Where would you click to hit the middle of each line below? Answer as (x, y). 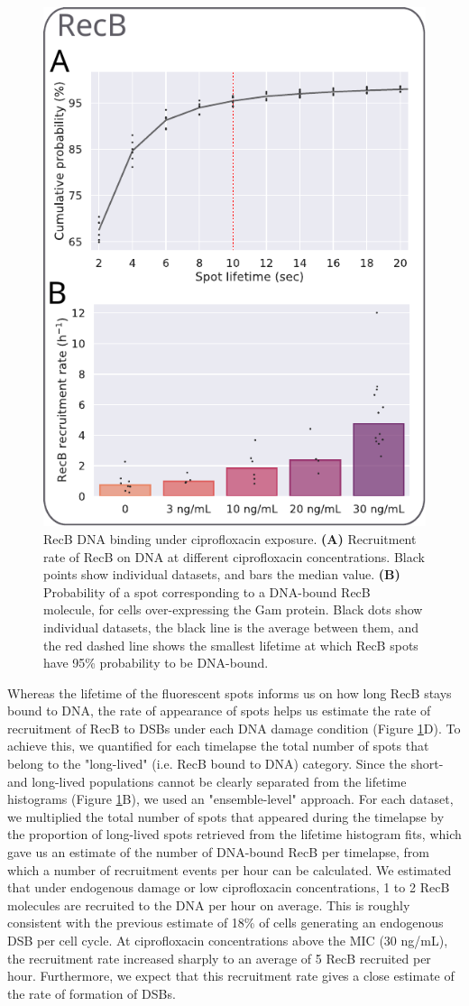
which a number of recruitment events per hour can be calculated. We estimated (230, 869)
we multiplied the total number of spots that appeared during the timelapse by (226, 816)
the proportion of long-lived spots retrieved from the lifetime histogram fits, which (234, 834)
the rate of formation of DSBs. (92, 993)
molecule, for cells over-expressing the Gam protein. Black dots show (233, 609)
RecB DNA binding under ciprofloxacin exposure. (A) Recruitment (230, 538)
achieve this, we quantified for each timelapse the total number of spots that (218, 746)
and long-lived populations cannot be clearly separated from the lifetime (207, 781)
